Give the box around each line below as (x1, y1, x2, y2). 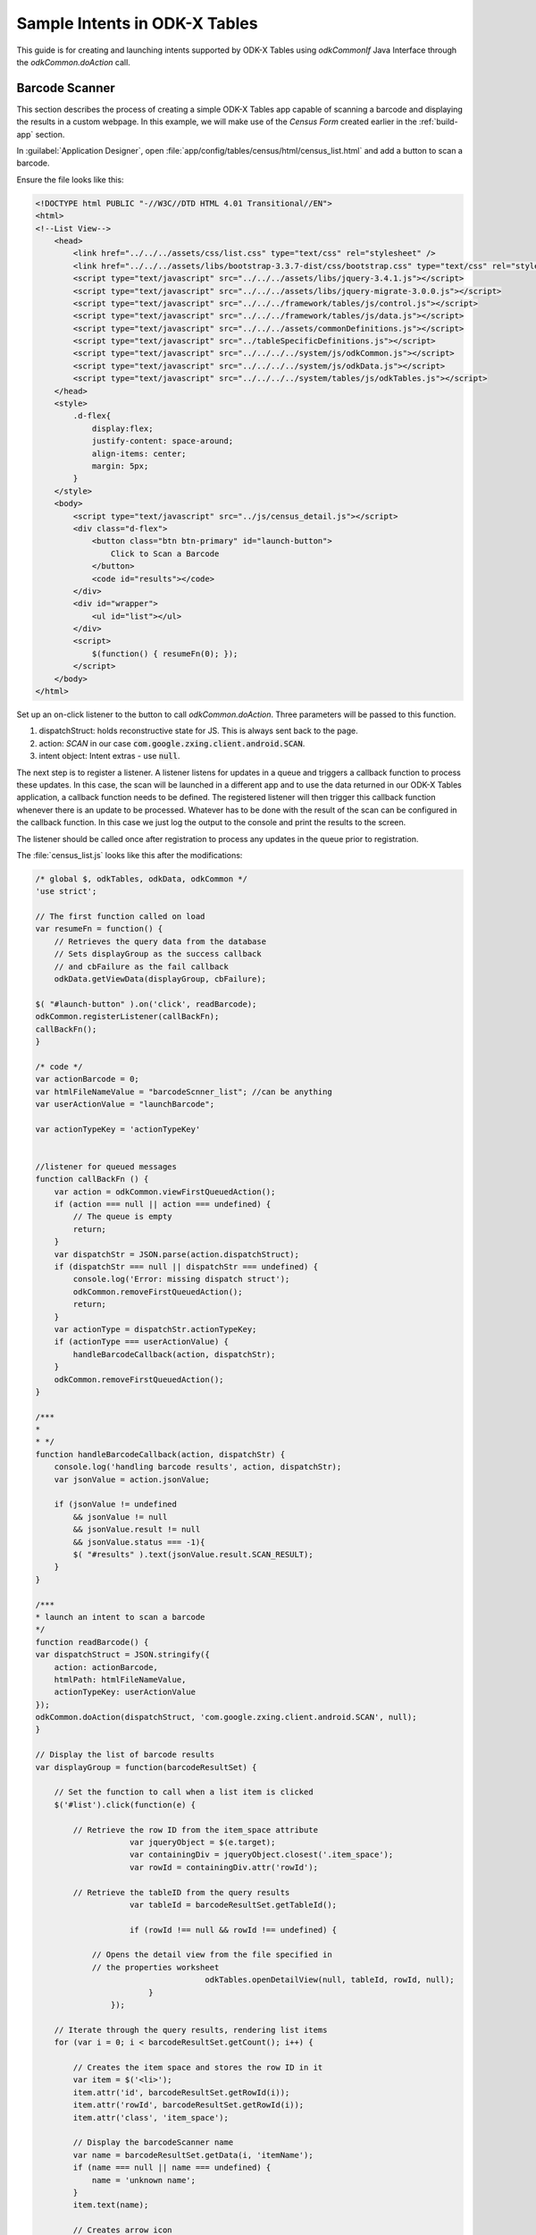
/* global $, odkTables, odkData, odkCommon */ (35, 873, 247, 884)
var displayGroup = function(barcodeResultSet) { (35, 1762, 257, 1772)
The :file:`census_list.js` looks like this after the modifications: (16, 849, 243, 860)
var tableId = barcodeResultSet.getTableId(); (130, 1900, 338, 1910)
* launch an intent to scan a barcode (35, 1612, 205, 1622)
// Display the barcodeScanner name (72, 2138, 234, 2147)
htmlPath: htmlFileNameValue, (54, 1674, 187, 1684)
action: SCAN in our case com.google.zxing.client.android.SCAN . (38, 738, 306, 748)
